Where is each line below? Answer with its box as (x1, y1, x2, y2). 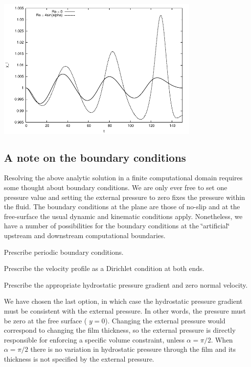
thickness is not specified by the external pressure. (4, 353, 155, 364)
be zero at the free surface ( (4, 315, 87, 325)
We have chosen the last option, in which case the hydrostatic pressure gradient (4, 296, 243, 306)
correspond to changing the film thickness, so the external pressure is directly (4, 325, 236, 335)
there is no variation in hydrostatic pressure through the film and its (30, 344, 236, 354)
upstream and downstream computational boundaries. (4, 230, 166, 240)
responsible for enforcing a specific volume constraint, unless (4, 334, 184, 344)
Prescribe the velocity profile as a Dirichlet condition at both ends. (4, 263, 205, 273)
